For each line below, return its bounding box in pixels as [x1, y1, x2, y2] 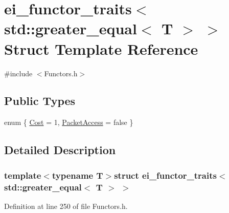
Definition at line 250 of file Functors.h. [4, 200, 128, 211]
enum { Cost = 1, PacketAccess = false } [4, 117, 133, 127]
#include [4, 68, 33, 78]
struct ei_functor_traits [114, 168, 217, 181]
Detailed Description [4, 142, 116, 158]
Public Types [4, 93, 76, 109]
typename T [52, 168, 103, 181]
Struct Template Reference [4, 38, 198, 59]
